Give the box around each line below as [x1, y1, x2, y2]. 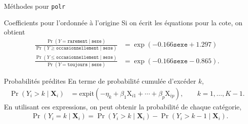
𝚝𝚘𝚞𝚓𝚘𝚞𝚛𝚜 [67, 62, 88, 68]
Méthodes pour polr [4, 1, 65, 11]
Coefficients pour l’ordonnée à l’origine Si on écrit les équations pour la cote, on [4, 17, 243, 27]
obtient [4, 27, 25, 37]
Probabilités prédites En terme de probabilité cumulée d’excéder [4, 76, 196, 86]
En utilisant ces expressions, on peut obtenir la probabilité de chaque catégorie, [4, 101, 242, 111]
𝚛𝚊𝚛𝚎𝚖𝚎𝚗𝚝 [67, 38, 88, 44]
